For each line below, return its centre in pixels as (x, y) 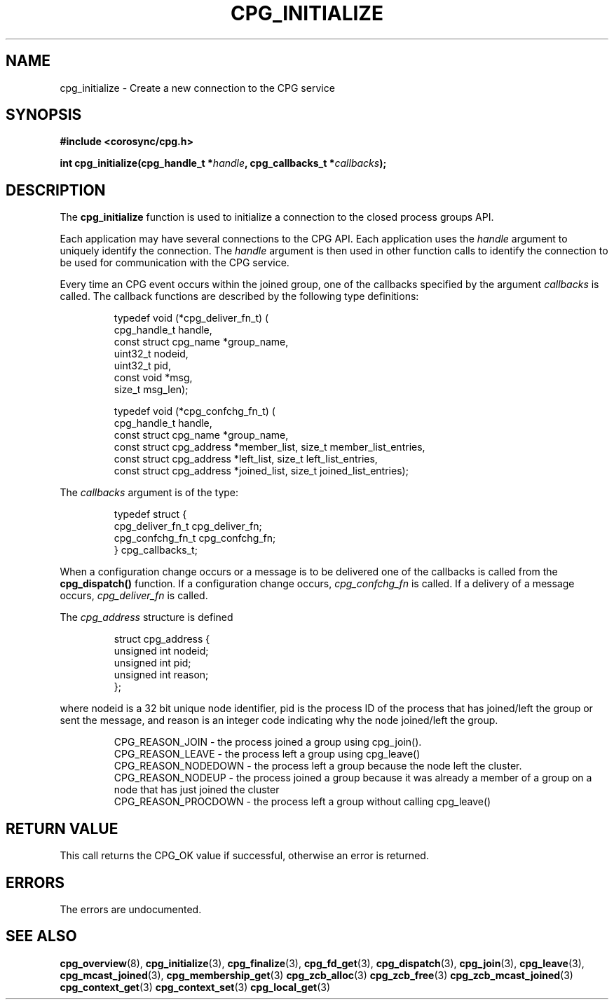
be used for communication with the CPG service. (175, 263)
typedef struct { (150, 514)
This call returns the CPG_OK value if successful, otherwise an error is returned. (244, 856)
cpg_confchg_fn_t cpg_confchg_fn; (195, 538)
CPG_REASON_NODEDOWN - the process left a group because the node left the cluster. (318, 766)
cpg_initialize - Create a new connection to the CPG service (197, 88)
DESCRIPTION (56, 190)
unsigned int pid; (152, 663)
